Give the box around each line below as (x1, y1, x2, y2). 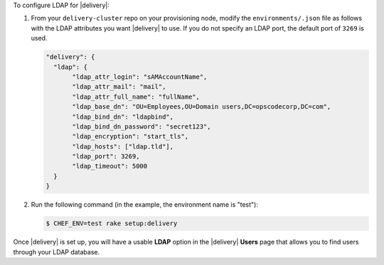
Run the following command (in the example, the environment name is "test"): (31, 200, 259, 209)
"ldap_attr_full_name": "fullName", (72, 92, 201, 101)
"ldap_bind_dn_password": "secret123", (72, 122, 211, 131)
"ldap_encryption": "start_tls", (72, 132, 188, 141)
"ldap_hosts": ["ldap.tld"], (72, 142, 174, 151)
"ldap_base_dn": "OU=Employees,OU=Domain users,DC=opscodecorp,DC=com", (72, 103, 331, 111)
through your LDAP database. (13, 247, 100, 256)
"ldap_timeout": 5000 (72, 162, 148, 171)
